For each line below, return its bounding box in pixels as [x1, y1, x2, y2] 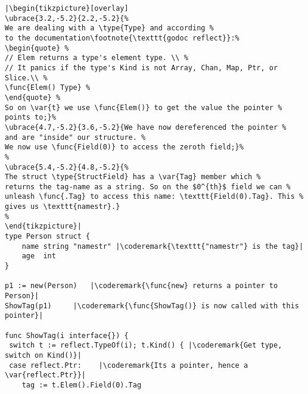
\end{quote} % [5, 93, 61, 102]
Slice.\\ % [5, 73, 48, 82]
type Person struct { [5, 232, 91, 241]
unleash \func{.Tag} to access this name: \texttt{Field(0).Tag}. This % [5, 192, 304, 201]
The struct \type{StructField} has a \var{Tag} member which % [5, 173, 261, 182]
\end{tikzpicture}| [5, 222, 82, 231]
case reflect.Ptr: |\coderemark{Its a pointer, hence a [9, 361, 248, 370]
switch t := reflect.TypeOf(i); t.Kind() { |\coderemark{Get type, [9, 341, 282, 350]
